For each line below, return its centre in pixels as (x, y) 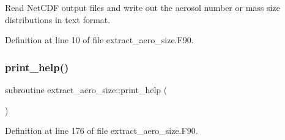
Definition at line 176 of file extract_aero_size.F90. (102, 131)
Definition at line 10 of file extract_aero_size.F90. (99, 40)
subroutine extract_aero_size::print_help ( (86, 89)
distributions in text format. (58, 19)
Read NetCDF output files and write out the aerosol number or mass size (142, 7)
